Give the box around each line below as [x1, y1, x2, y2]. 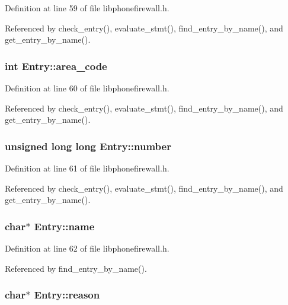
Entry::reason [34, 287, 100, 302]
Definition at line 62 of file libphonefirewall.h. [5, 242, 169, 254]
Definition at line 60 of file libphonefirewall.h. [5, 82, 169, 94]
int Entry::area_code [5, 58, 107, 73]
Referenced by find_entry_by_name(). [5, 262, 147, 274]
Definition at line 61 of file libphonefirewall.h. [5, 162, 169, 174]
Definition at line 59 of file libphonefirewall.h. [5, 2, 169, 14]
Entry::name [34, 218, 95, 233]
